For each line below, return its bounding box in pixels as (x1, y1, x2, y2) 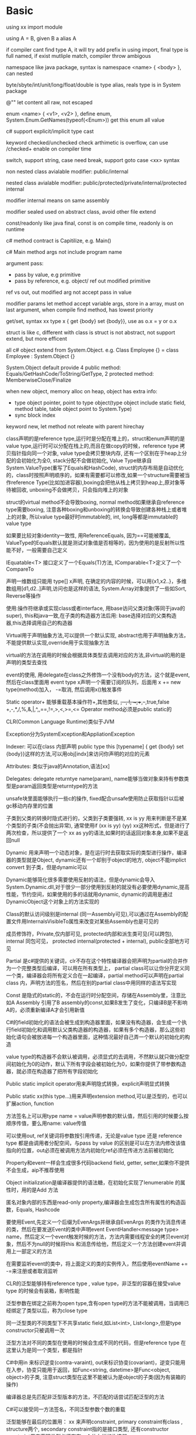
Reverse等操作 (6, 592, 41, 599)
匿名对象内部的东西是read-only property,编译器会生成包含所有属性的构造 (6, 1199, 181, 1206)
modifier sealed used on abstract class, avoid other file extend (6, 208, 156, 215)
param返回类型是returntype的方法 (16, 782, 98, 789)
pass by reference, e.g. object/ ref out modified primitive (14, 277, 150, 284)
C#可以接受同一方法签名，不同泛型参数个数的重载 (6, 1406, 126, 1413)
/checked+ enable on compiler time (6, 145, 92, 152)
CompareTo (6, 565, 34, 572)
